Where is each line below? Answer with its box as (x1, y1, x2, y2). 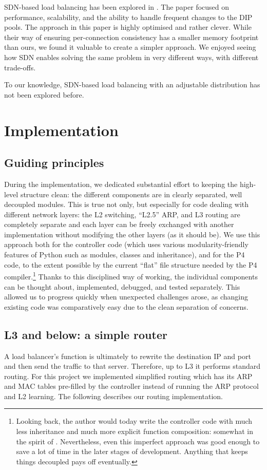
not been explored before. (4, 89, 84, 100)
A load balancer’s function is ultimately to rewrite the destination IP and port (4, 350, 251, 361)
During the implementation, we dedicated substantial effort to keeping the (4, 178, 238, 189)
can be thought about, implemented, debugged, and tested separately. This (4, 281, 240, 292)
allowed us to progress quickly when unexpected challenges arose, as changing (4, 291, 248, 302)
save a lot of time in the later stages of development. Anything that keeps (16, 446, 248, 457)
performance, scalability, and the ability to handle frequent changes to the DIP (4, 11, 253, 22)
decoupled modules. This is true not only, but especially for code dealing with (4, 199, 249, 210)
